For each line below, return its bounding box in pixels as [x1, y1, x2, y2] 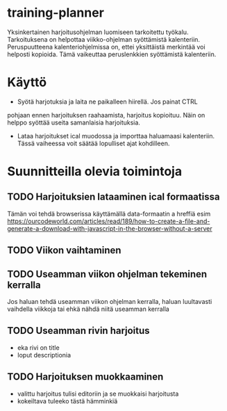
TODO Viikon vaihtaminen [7, 245, 121, 257]
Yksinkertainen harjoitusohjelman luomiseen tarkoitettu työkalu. [7, 28, 189, 36]
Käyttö [7, 74, 47, 90]
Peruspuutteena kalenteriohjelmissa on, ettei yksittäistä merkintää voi [7, 42, 206, 51]
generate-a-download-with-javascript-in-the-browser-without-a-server [7, 224, 213, 232]
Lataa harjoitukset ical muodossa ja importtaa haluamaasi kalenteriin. [17, 131, 215, 140]
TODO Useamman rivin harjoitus [7, 325, 151, 337]
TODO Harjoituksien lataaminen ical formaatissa [7, 191, 220, 203]
